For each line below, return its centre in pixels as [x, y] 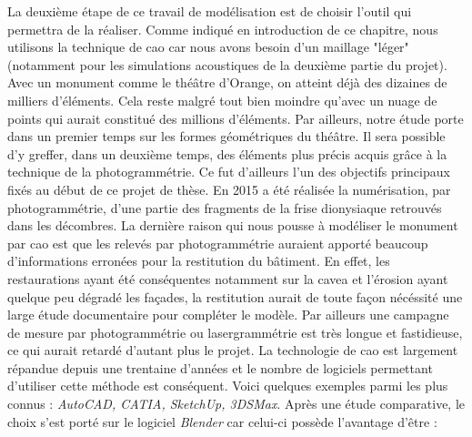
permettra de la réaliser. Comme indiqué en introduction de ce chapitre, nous [223, 29]
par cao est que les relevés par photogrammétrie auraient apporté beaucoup [218, 243]
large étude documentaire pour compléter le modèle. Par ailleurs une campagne [228, 315]
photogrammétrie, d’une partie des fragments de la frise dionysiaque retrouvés [225, 207]
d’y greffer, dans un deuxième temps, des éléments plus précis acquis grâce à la [227, 153]
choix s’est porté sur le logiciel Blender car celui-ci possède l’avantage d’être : [222, 421]
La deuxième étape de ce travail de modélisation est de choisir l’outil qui [210, 11]
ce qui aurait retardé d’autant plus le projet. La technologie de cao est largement [233, 350]
